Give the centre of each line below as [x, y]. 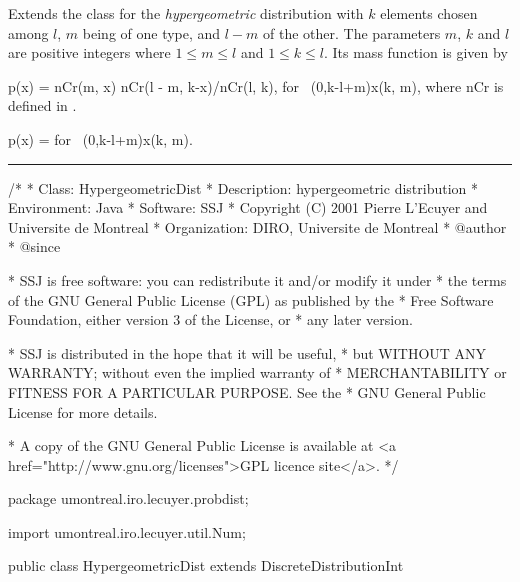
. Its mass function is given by [415, 52]
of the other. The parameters [352, 32]
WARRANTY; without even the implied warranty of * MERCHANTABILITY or [257, 372]
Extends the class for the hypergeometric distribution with [186, 13]
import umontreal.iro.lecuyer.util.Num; [127, 531]
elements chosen [429, 13]
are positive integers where [89, 52]
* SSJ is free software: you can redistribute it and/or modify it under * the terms [257, 279]
